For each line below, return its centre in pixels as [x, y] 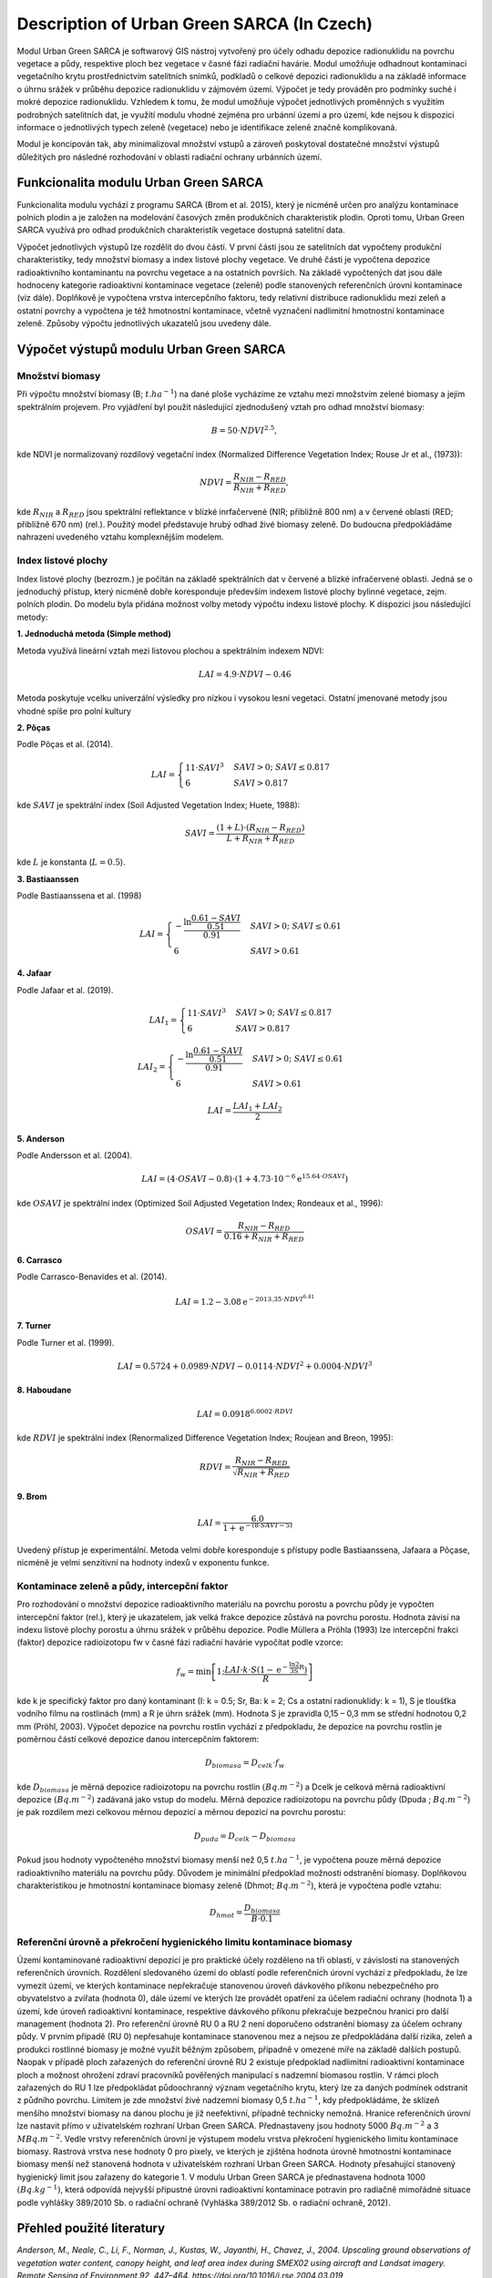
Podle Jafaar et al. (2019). [65, 990]
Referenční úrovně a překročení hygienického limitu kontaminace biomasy [184, 1942]
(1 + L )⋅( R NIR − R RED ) [261, 829]
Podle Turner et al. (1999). [66, 1342]
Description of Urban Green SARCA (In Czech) [195, 24]
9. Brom [32, 1497]
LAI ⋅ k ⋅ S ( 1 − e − [256, 1669]
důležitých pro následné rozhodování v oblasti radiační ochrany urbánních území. [169, 157]
